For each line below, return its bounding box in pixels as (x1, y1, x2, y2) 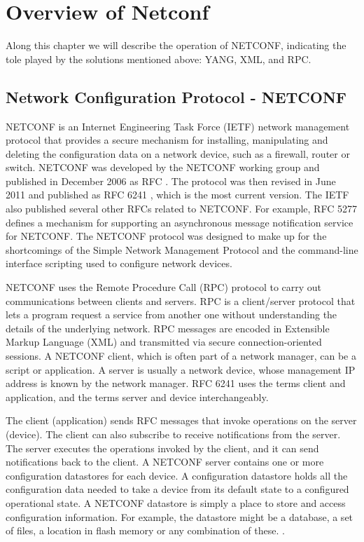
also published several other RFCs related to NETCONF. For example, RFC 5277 (6, 201, 357, 216)
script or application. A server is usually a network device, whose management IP (6, 362, 356, 377)
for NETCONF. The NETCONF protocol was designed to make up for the (6, 229, 327, 243)
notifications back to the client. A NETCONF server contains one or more (6, 454, 324, 469)
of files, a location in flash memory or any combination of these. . (6, 523, 285, 538)
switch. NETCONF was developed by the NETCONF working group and (6, 160, 320, 175)
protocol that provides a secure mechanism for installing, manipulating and (6, 133, 328, 147)
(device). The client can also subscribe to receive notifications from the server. (6, 426, 341, 441)
